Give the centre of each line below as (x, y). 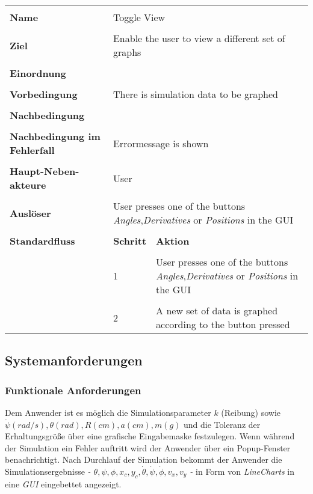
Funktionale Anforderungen (73, 390)
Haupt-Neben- (45, 171)
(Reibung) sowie (251, 412)
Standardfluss (42, 241)
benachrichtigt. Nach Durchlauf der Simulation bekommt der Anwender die (144, 459)
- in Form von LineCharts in (242, 471)
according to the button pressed (223, 324)
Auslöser (30, 213)
